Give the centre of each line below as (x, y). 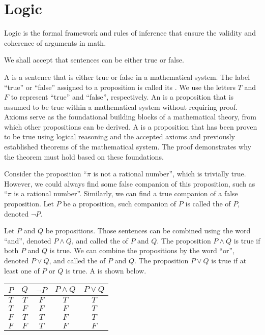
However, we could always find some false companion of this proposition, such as (130, 183)
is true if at (229, 260)
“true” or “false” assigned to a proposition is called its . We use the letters (120, 87)
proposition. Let (29, 204)
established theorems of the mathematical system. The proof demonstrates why (128, 147)
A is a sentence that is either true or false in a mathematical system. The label (127, 77)
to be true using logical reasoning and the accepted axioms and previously (120, 136)
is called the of (208, 204)
